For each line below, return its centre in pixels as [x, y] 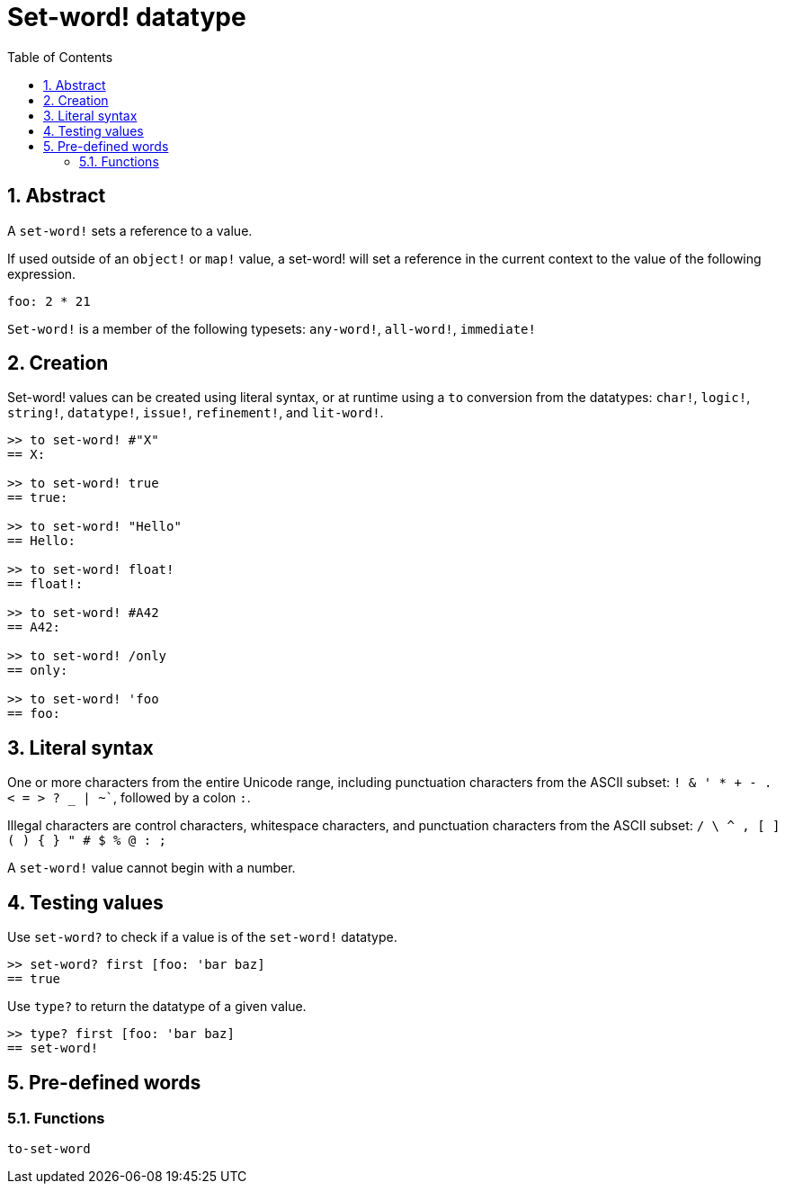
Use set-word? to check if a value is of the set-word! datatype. [202, 937]
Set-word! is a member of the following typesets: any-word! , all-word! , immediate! [272, 328]
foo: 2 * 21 [49, 301]
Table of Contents [60, 57]
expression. [42, 273]
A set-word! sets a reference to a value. [130, 230]
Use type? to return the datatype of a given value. [157, 1007]
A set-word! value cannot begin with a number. [152, 868]
